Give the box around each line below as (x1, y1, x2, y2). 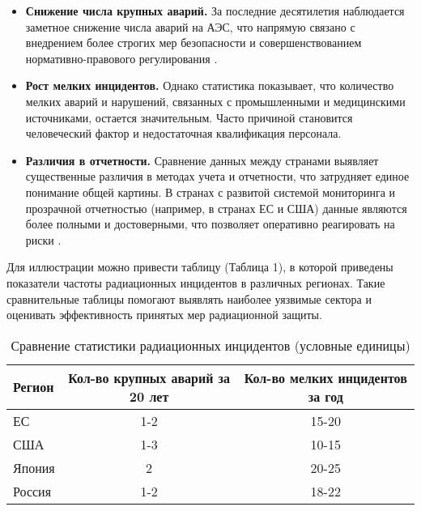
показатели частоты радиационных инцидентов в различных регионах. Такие (6, 274, 385, 291)
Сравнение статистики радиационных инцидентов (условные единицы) (11, 335, 410, 355)
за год (308, 386, 343, 406)
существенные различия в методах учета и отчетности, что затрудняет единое (25, 168, 410, 185)
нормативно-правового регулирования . (25, 49, 218, 66)
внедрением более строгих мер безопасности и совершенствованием (25, 34, 362, 51)
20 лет (129, 386, 169, 406)
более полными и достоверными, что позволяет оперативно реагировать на (25, 215, 395, 232)
